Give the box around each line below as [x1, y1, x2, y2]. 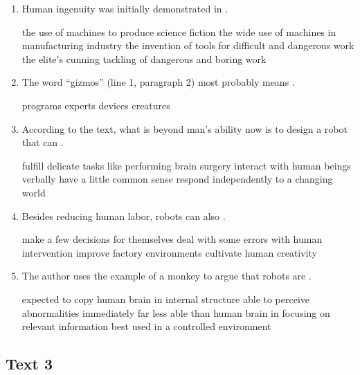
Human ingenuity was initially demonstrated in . [21, 1, 228, 15]
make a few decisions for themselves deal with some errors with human [21, 232, 323, 246]
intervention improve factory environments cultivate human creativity [21, 245, 317, 259]
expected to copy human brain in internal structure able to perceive [21, 291, 310, 306]
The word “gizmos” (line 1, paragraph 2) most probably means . [21, 75, 295, 89]
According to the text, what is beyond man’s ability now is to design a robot [21, 121, 348, 136]
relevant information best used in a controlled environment [21, 319, 271, 333]
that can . [21, 135, 64, 149]
